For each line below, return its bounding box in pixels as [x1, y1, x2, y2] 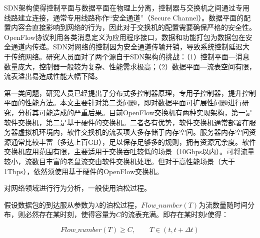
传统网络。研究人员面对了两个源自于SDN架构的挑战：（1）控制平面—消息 [10, 51, 249, 61]
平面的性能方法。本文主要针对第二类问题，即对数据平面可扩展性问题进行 [4, 97, 242, 108]
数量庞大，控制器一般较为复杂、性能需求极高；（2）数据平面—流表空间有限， [4, 61, 256, 71]
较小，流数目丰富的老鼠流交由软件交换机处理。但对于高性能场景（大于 [4, 156, 235, 166]
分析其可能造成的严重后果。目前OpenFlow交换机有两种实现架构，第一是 [17, 107, 252, 117]
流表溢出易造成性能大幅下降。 [4, 71, 102, 81]
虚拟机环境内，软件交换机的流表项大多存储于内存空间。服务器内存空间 [17, 127, 249, 137]
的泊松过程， [99, 199, 141, 210]
